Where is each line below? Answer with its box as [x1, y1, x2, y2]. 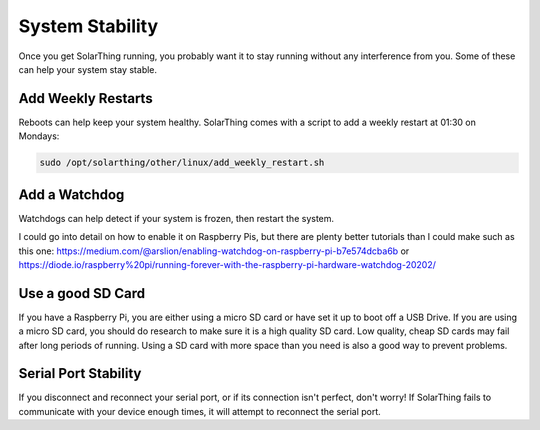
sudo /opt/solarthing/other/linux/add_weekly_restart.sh [39, 157, 325, 169]
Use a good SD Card [18, 285, 145, 302]
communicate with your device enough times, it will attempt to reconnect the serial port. [18, 405, 382, 417]
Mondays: [18, 130, 60, 142]
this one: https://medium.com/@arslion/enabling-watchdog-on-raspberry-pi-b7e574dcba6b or [18, 245, 410, 257]
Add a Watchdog [18, 186, 125, 203]
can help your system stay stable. [18, 63, 158, 75]
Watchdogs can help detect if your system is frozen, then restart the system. [18, 212, 335, 224]
